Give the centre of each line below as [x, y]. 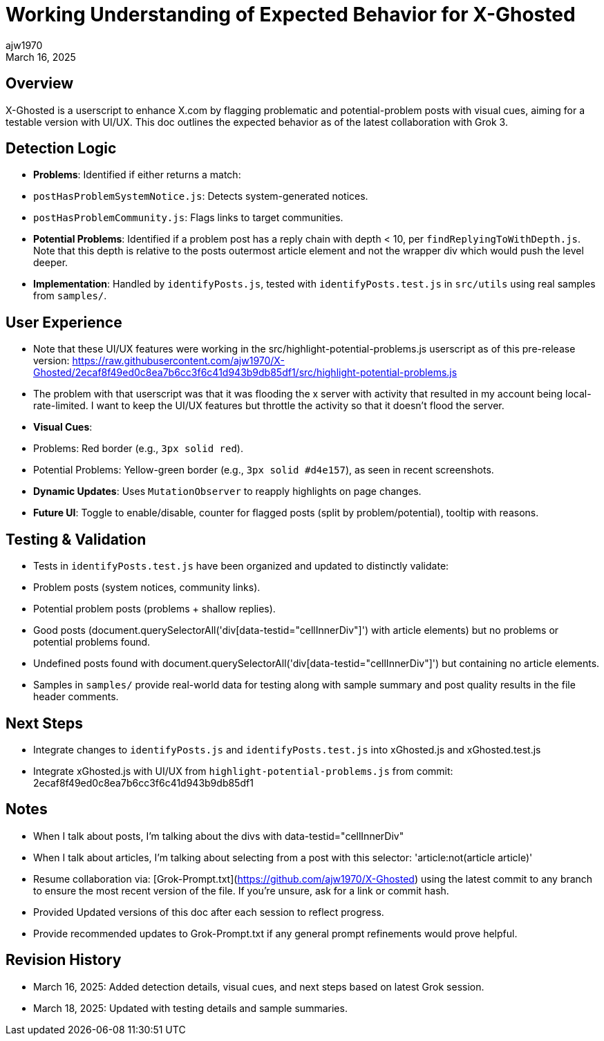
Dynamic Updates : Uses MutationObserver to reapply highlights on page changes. [227, 491]
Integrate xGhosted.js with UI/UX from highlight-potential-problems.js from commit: [243, 771]
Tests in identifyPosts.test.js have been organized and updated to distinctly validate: [241, 566]
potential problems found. [92, 642]
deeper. [51, 263]
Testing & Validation [76, 539]
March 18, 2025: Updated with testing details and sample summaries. [190, 1008]
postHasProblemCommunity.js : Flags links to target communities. [188, 218]
